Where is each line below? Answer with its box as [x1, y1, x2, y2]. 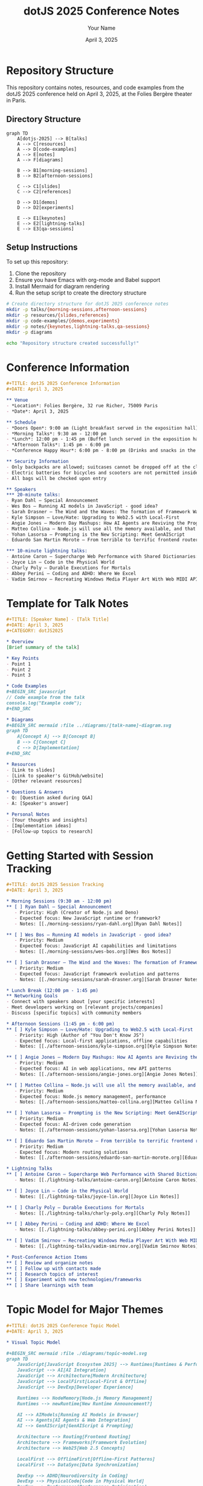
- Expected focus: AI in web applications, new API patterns [14, 1065, 172, 1071]
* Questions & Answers [6, 789, 63, 795]
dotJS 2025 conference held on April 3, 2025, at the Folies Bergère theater [6, 90, 193, 98]
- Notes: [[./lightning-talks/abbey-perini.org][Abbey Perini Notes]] [14, 1227, 196, 1233]
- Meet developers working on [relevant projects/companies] [6, 1004, 164, 1010]
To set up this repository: [6, 258, 68, 265]
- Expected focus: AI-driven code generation [14, 1121, 131, 1127]
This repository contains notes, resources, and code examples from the [6, 84, 184, 91]
